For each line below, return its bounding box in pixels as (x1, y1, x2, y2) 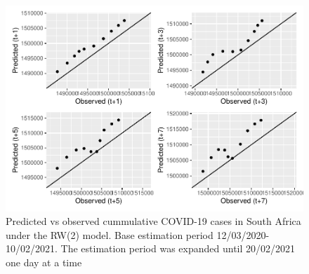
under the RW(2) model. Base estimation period (6, 227, 213, 242)
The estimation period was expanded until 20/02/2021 (60, 241, 296, 256)
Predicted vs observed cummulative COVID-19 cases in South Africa (6, 214, 301, 228)
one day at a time (6, 254, 82, 269)
